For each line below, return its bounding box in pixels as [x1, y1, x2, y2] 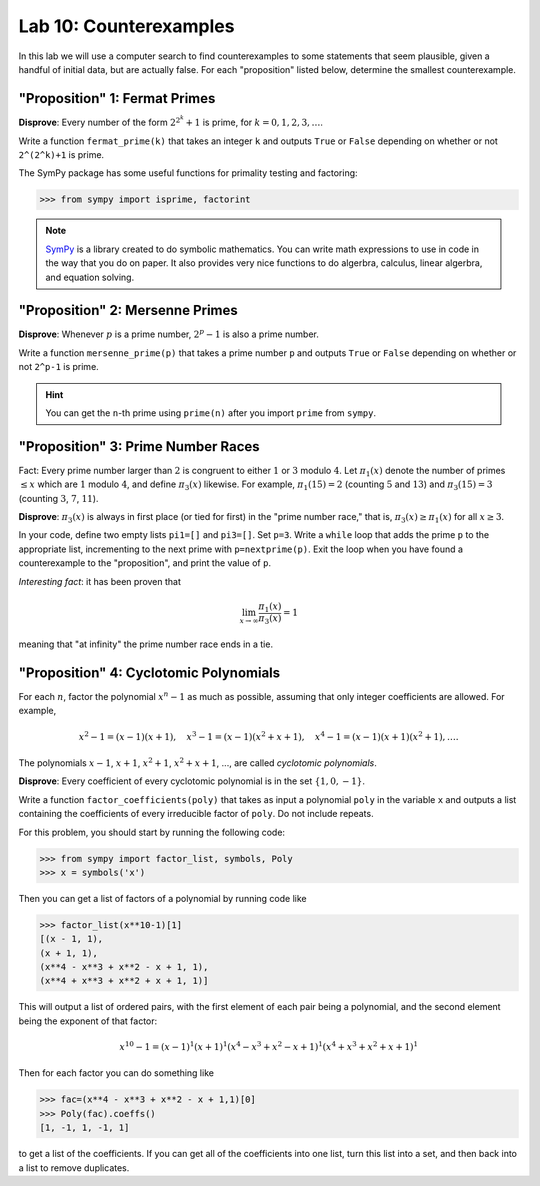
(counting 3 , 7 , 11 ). [18, 492, 99, 504]
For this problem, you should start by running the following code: [18, 826, 285, 838]
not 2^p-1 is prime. [18, 361, 99, 373]
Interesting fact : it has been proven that [18, 575, 182, 587]
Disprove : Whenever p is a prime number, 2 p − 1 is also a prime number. [18, 327, 320, 340]
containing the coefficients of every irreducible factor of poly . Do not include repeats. [18, 808, 374, 820]
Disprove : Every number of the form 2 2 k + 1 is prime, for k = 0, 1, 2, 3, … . [18, 113, 324, 129]
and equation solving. [45, 271, 135, 283]
